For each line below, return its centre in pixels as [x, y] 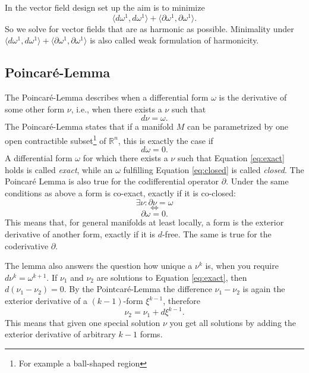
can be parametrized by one [238, 126]
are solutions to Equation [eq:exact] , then [172, 277]
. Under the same [257, 181]
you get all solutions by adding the [233, 322]
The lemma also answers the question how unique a [99, 266]
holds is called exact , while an [59, 169]
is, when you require [242, 266]
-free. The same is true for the [217, 234]
